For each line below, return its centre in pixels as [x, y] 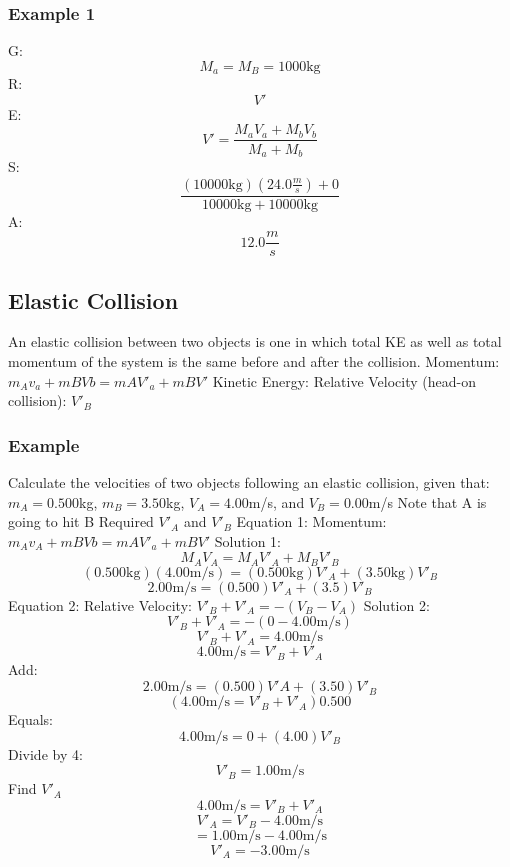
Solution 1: [247, 540]
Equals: [31, 719]
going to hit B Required [81, 521]
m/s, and [276, 501]
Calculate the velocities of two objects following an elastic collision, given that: [249, 482]
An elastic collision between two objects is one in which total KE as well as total [255, 341]
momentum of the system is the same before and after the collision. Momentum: [254, 361]
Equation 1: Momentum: [311, 521]
